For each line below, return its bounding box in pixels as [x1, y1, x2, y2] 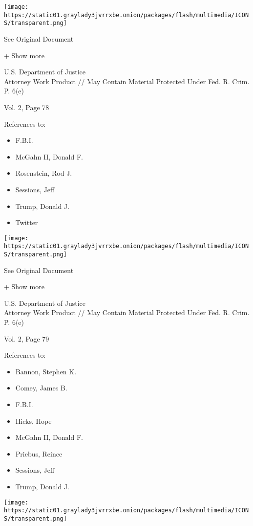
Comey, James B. [15, 383, 67, 393]
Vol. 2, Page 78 [4, 102, 49, 112]
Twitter [15, 217, 38, 228]
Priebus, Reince [15, 448, 63, 458]
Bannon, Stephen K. [15, 366, 77, 376]
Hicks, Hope [15, 415, 52, 426]
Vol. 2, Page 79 [4, 333, 49, 343]
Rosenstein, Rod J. [15, 168, 72, 178]
